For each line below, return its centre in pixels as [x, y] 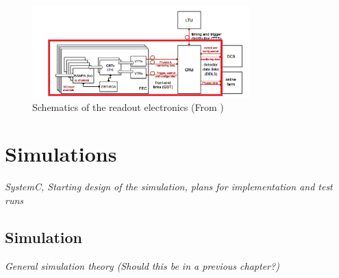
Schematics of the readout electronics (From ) [128, 106]
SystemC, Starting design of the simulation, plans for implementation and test [169, 187]
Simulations [61, 154]
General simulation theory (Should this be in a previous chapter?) [142, 265]
